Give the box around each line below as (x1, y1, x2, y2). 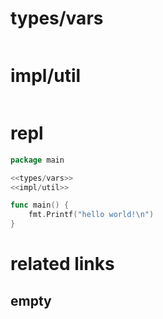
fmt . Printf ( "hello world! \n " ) (28, 210, 155, 220)
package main (10, 155, 65, 165)
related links (10, 253, 115, 276)
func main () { (10, 200, 70, 211)
